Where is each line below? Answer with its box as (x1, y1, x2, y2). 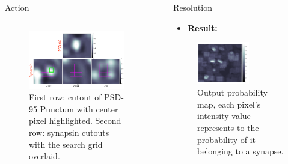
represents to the (197, 121, 259, 133)
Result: (187, 21, 218, 34)
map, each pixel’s (197, 97, 261, 110)
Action (5, 1, 29, 13)
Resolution (173, 1, 212, 13)
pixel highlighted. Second (29, 114, 121, 127)
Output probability (197, 86, 268, 99)
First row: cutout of (29, 91, 102, 103)
